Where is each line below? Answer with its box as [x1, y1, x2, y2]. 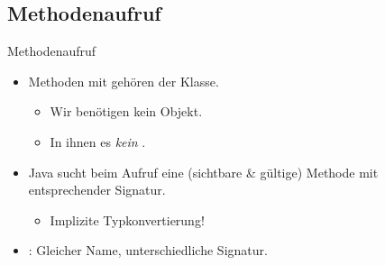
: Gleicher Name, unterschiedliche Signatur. [28, 241, 268, 260]
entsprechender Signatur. [28, 180, 166, 199]
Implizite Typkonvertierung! [50, 210, 205, 229]
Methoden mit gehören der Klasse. [28, 71, 219, 90]
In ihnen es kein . [50, 132, 146, 151]
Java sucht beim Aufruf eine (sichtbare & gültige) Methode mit [28, 162, 379, 181]
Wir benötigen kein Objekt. [50, 102, 203, 121]
